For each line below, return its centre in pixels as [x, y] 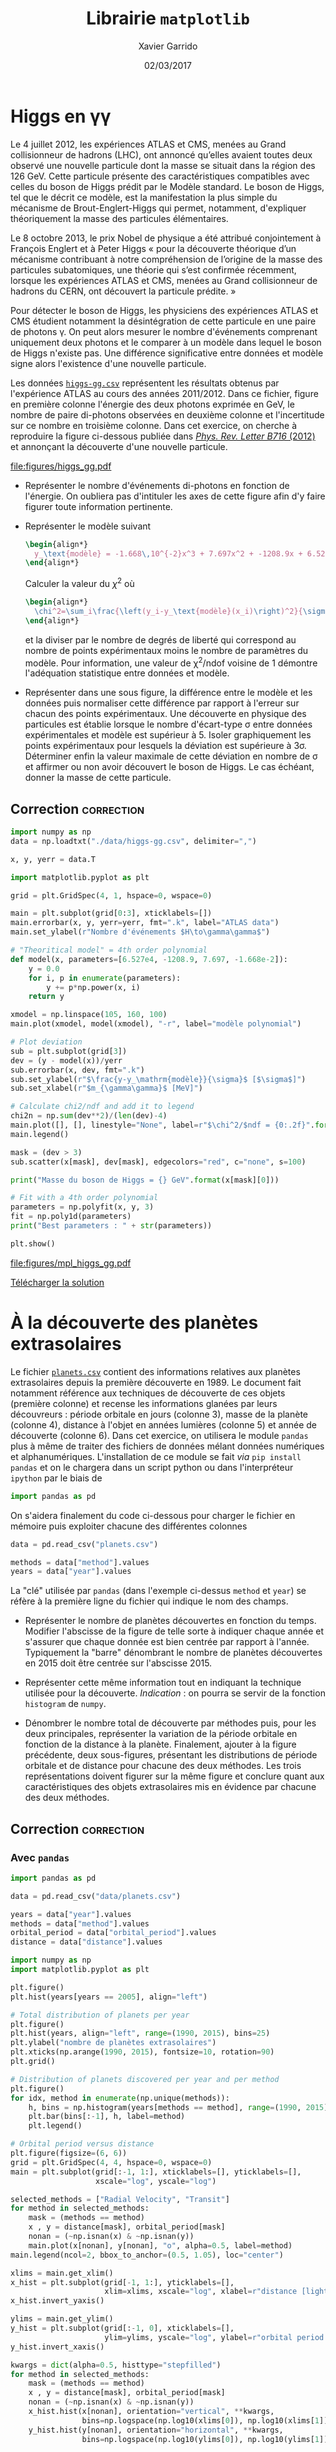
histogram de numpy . [65, 1704]
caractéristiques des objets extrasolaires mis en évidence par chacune [170, 1787]
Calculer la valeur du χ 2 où [79, 582]
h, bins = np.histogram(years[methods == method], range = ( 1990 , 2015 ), [180, 2107]
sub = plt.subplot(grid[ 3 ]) [69, 1051]
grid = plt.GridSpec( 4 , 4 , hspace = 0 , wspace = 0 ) [111, 2162]
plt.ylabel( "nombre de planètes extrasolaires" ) [113, 2043]
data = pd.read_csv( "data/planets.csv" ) [96, 1896]
